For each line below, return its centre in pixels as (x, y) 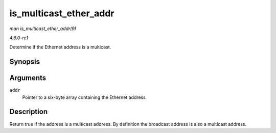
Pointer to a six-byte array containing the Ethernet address (84, 97)
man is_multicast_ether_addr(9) (43, 29)
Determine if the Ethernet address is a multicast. (60, 47)
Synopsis (25, 62)
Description (29, 112)
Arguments (28, 78)
